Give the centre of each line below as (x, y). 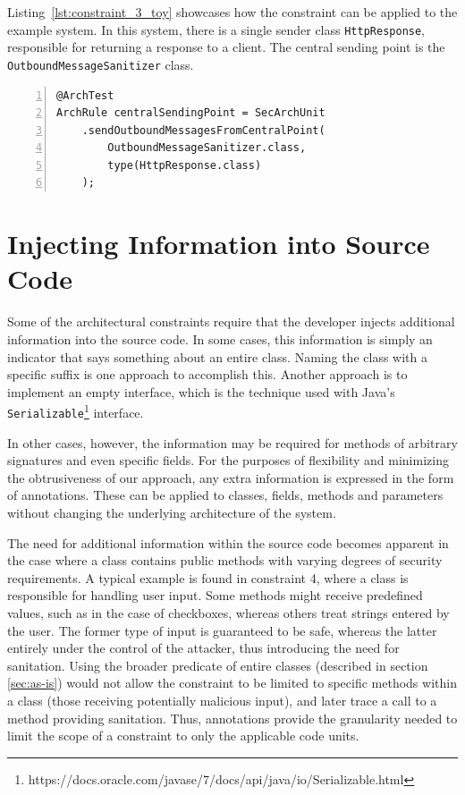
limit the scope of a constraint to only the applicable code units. (183, 736)
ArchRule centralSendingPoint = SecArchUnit (191, 113)
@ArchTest (85, 95)
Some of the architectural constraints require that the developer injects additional (231, 321)
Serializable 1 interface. (76, 411)
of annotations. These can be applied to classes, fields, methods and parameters (225, 495)
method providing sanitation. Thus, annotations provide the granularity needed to (232, 718)
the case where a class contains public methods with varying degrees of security (225, 560)
